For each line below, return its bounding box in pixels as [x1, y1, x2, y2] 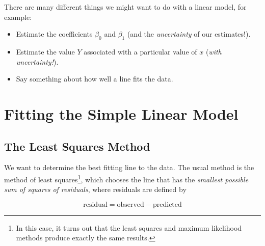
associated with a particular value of [84, 46, 197, 57]
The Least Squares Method [4, 138, 150, 154]
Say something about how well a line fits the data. [16, 73, 173, 84]
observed [117, 201, 144, 208]
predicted [152, 201, 182, 208]
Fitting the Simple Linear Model [4, 103, 238, 124]
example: [4, 11, 32, 22]
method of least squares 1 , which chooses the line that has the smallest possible [4, 172, 249, 184]
